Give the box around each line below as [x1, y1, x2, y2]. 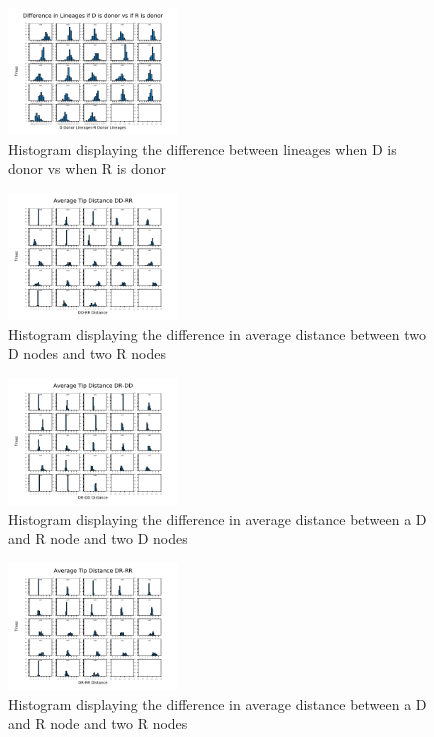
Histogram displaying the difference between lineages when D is [8, 138, 397, 159]
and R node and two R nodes [8, 713, 188, 734]
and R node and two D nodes [8, 528, 188, 549]
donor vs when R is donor [8, 158, 166, 179]
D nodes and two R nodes [8, 343, 167, 364]
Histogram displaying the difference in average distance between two [8, 323, 426, 344]
